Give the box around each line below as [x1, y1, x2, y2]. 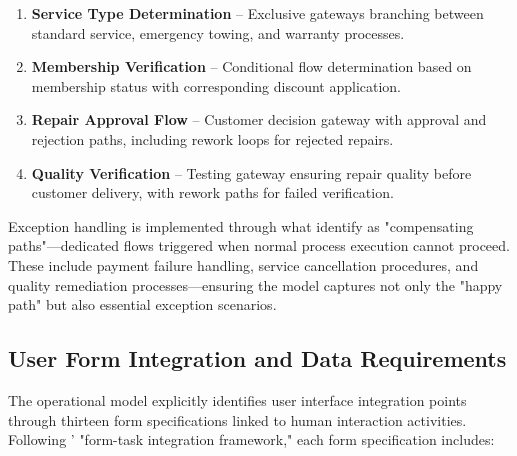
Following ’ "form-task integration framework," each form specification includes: [8, 429, 495, 450]
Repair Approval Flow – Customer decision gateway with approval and [31, 109, 487, 130]
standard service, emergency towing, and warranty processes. [31, 22, 405, 43]
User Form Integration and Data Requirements [8, 343, 507, 374]
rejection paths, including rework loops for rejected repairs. [31, 128, 394, 149]
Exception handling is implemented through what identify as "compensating [8, 215, 474, 236]
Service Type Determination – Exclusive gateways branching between [31, 3, 484, 23]
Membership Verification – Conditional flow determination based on [31, 56, 472, 77]
